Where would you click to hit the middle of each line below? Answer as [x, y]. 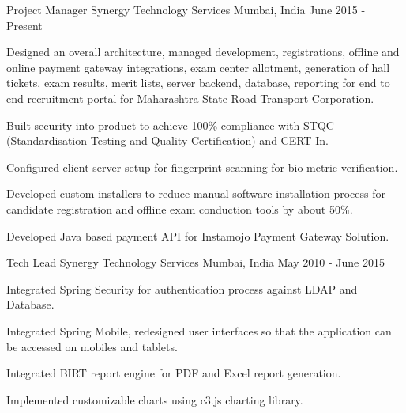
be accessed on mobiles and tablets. [92, 346]
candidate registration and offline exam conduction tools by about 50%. [180, 208]
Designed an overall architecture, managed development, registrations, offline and [203, 52]
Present [24, 25]
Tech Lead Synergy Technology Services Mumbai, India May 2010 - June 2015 [195, 262]
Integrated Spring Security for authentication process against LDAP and [182, 288]
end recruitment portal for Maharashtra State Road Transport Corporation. [190, 98]
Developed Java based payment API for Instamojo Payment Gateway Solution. [198, 235]
